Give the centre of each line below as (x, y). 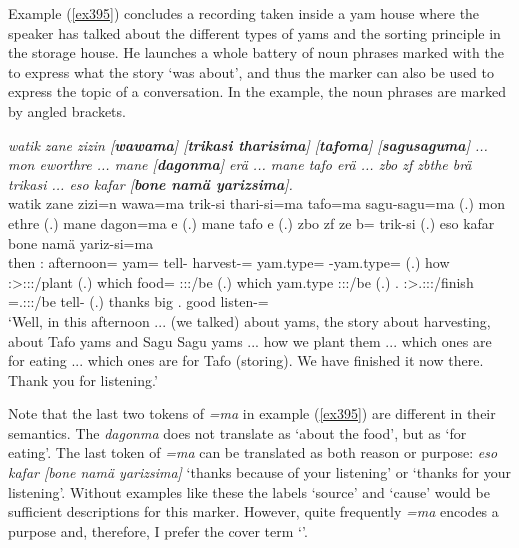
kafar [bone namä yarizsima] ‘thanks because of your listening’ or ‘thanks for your (260, 472)
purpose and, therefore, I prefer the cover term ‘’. (158, 530)
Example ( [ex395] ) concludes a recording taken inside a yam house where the (244, 13)
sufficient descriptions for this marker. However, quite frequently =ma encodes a (253, 511)
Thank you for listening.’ (83, 379)
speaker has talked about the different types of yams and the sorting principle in (254, 32)
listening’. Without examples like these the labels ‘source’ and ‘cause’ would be (249, 491)
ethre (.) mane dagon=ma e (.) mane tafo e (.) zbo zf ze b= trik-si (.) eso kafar (251, 222)
